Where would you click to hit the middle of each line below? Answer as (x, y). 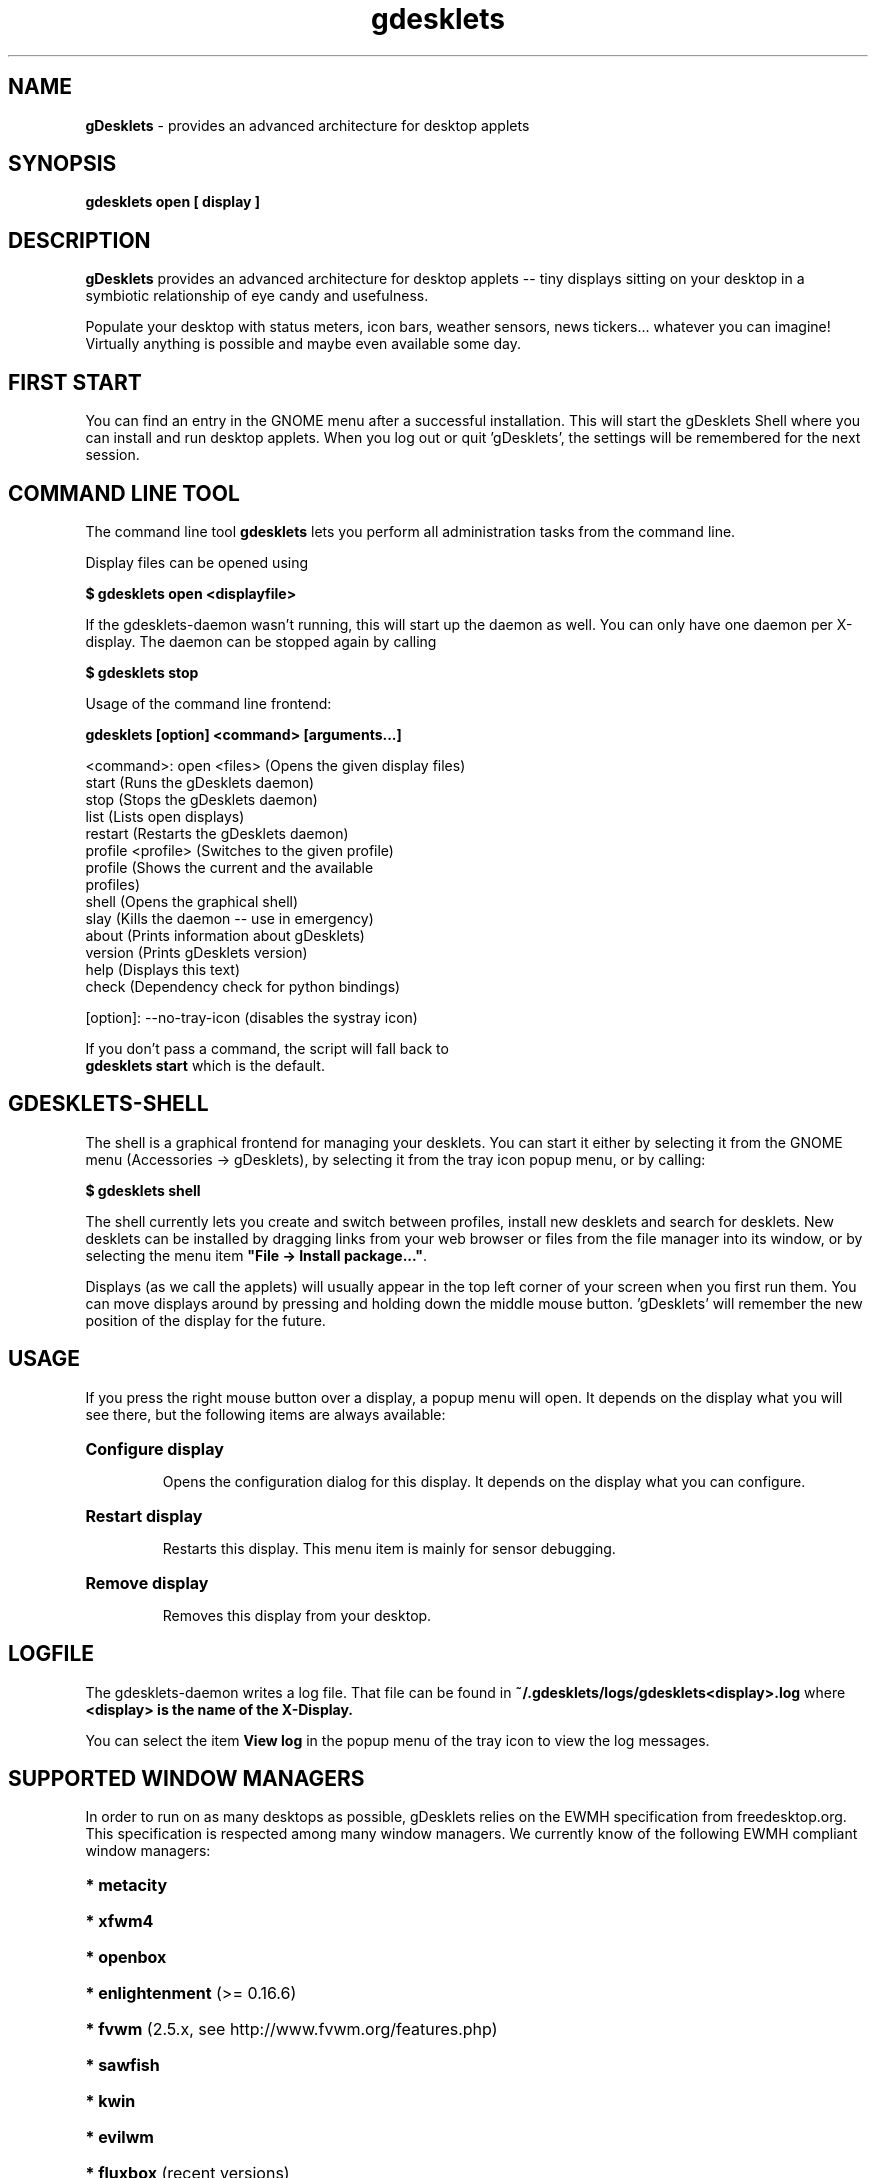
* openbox (126, 1957)
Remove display (147, 1582)
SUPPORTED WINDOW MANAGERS (186, 1778)
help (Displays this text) (163, 969)
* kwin (110, 2101)
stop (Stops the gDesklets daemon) (201, 799)
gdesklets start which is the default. (205, 1065)
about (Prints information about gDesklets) (225, 935)
